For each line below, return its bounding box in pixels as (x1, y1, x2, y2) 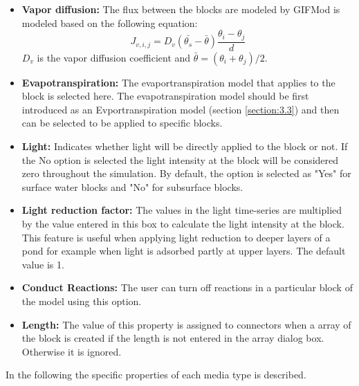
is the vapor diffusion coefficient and (37, 50, 191, 64)
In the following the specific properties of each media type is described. (6, 367, 306, 382)
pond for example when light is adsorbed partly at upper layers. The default (21, 243, 346, 258)
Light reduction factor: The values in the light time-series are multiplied (21, 203, 342, 217)
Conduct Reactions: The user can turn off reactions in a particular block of (21, 280, 353, 295)
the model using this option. (21, 293, 142, 308)
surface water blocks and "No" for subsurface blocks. (21, 179, 243, 194)
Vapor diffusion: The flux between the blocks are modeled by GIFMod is (21, 2, 340, 16)
